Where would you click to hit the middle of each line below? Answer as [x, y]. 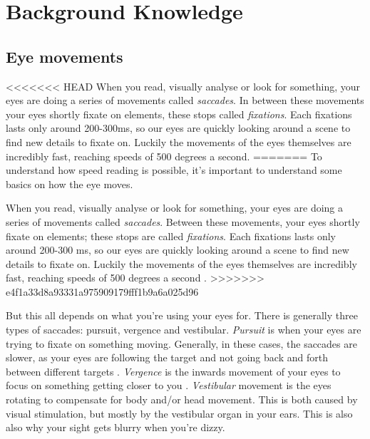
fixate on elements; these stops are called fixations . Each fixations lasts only [171, 236]
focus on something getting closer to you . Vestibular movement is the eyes [169, 385]
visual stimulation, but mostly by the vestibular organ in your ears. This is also [179, 413]
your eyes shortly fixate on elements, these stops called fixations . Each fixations [179, 114]
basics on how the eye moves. [70, 184]
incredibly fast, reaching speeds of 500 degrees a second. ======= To [164, 156]
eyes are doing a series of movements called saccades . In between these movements [185, 100]
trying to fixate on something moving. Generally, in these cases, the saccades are [181, 343]
